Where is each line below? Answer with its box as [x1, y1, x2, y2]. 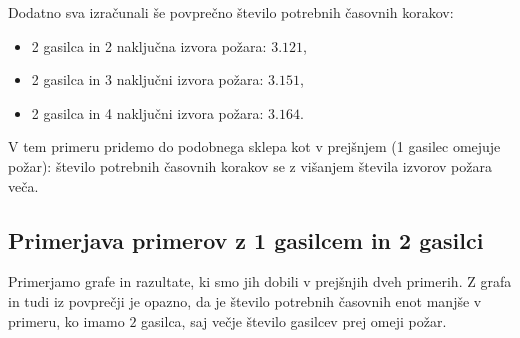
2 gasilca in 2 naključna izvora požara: [31, 35, 267, 56]
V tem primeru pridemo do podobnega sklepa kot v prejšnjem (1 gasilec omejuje [8, 136, 501, 157]
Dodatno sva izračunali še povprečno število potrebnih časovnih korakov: [8, 2, 454, 22]
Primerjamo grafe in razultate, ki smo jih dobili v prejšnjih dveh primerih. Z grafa [8, 271, 512, 292]
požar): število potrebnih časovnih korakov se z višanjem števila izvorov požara [8, 155, 492, 176]
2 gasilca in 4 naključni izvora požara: [31, 102, 264, 123]
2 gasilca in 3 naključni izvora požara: [31, 69, 264, 90]
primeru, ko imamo [8, 310, 125, 331]
